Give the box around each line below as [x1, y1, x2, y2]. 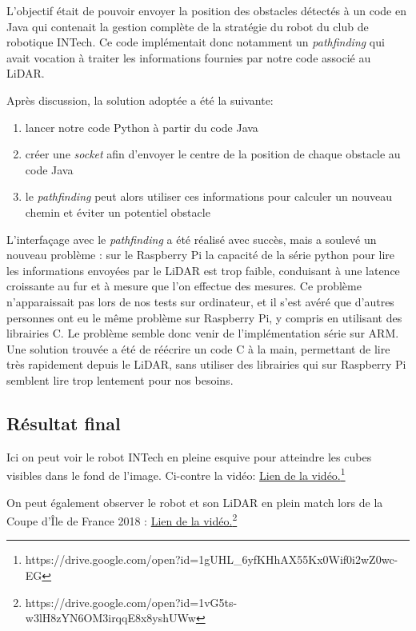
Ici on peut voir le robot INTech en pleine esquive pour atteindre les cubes [6, 448, 372, 465]
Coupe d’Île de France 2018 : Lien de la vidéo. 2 [6, 510, 238, 529]
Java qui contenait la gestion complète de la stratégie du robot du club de [6, 18, 369, 34]
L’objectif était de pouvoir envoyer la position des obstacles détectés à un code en [6, 2, 406, 18]
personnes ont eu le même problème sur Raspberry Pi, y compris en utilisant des [6, 309, 402, 325]
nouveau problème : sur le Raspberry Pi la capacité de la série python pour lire [6, 246, 395, 263]
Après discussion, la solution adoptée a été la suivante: [6, 91, 274, 108]
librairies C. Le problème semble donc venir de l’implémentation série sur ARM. [6, 325, 399, 341]
